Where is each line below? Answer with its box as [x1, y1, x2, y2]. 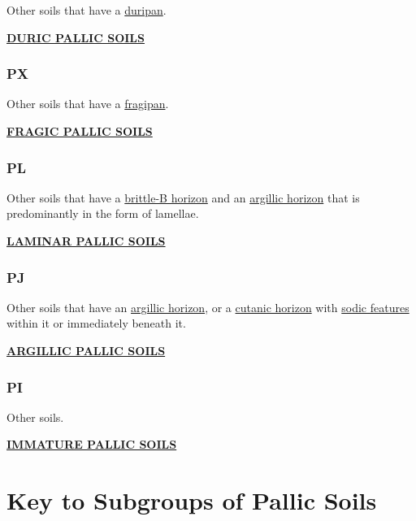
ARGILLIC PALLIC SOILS [6, 342, 166, 358]
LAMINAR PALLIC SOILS [6, 232, 166, 249]
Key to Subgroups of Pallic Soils [6, 484, 377, 517]
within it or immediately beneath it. [6, 315, 186, 332]
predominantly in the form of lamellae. [6, 205, 199, 222]
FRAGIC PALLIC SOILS [6, 123, 153, 139]
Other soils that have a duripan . [6, 2, 167, 18]
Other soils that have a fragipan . [6, 95, 169, 112]
